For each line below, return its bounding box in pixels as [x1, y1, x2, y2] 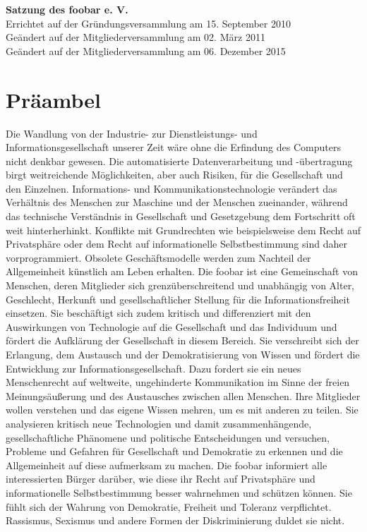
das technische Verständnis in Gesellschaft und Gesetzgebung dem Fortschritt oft [6, 209, 356, 224]
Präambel [6, 85, 101, 114]
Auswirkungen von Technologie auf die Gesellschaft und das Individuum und [6, 319, 337, 334]
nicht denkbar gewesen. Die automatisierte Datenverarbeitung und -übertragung [6, 153, 353, 168]
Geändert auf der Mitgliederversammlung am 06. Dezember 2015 [6, 43, 286, 58]
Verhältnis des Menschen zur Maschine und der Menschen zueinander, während [6, 195, 348, 210]
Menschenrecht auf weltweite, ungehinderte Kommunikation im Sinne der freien [6, 375, 350, 389]
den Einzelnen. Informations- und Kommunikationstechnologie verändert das [6, 181, 337, 195]
